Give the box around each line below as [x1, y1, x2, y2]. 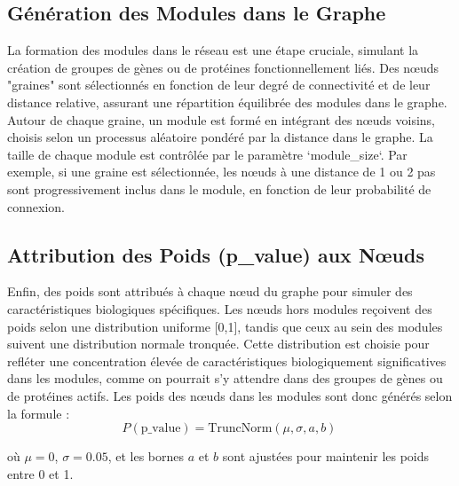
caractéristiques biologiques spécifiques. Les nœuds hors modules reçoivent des [7, 299, 432, 317]
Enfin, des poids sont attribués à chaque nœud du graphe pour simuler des [7, 282, 413, 301]
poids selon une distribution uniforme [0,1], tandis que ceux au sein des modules [7, 317, 443, 335]
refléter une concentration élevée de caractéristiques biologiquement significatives [7, 351, 447, 370]
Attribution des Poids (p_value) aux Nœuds [7, 240, 424, 268]
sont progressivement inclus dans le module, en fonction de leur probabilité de [7, 179, 431, 198]
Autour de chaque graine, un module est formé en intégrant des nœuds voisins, [7, 110, 435, 129]
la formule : [7, 404, 70, 422]
